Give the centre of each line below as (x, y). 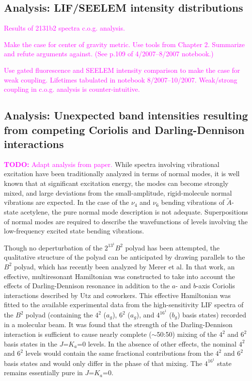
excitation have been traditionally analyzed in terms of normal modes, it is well (122, 174)
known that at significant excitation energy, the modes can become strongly (116, 183)
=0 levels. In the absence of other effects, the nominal (157, 343)
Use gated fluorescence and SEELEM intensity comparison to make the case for (122, 70)
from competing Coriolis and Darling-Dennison (124, 129)
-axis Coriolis (215, 286)
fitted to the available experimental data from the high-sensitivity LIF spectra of (124, 305)
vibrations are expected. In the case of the (67, 202)
